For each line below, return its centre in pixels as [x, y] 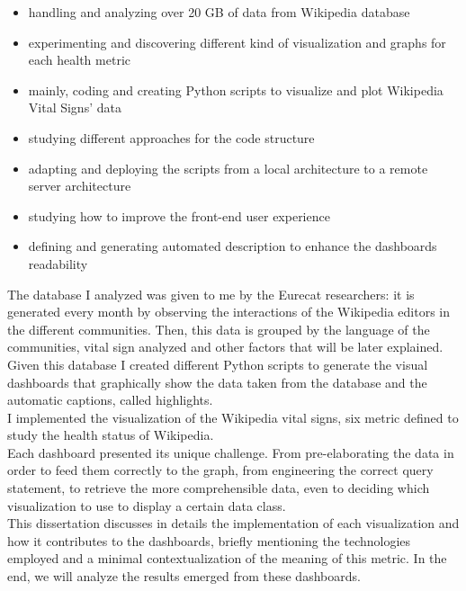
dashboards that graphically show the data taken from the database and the [217, 382]
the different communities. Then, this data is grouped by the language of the [219, 329]
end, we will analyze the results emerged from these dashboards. [184, 576]
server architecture [80, 186]
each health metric [79, 60]
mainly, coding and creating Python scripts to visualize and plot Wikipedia [236, 90]
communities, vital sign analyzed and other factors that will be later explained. [225, 347]
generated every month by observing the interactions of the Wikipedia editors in [229, 312]
